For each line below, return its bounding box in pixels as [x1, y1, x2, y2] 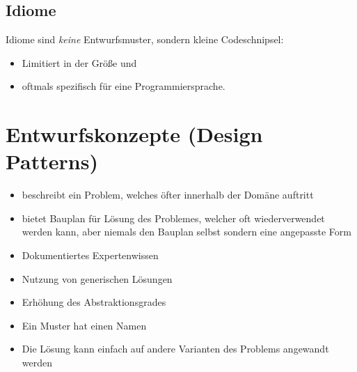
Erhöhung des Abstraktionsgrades [22, 295, 166, 309]
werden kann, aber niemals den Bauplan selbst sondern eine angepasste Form [22, 224, 351, 239]
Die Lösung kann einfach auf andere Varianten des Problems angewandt [22, 341, 329, 356]
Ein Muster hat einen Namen [22, 318, 147, 332]
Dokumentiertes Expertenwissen [22, 248, 159, 263]
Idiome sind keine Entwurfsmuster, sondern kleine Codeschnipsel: [6, 32, 284, 47]
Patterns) [6, 147, 98, 176]
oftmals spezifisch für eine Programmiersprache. [22, 79, 225, 93]
